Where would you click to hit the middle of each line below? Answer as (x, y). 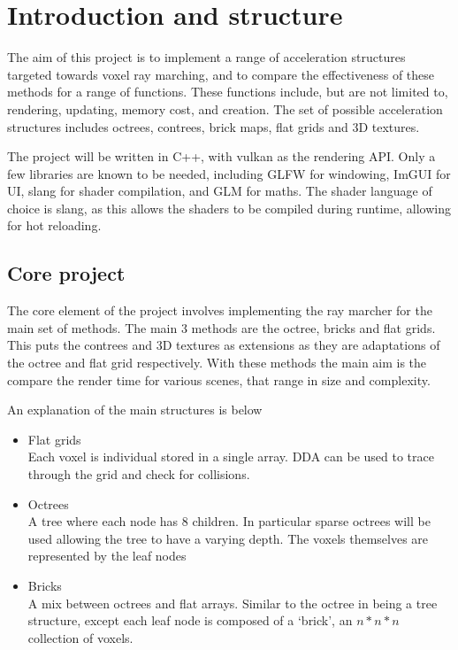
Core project (66, 273)
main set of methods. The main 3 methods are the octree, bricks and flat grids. (221, 327)
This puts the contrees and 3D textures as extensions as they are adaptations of (224, 345)
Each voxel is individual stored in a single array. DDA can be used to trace (231, 457)
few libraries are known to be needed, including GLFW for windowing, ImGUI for (229, 173)
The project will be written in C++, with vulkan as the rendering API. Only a (221, 156)
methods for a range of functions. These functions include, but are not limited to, (228, 92)
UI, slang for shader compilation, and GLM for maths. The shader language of (220, 191)
